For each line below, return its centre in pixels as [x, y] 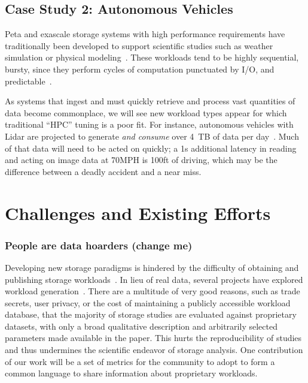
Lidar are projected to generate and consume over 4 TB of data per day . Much [152, 136]
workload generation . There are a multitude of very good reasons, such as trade [153, 291]
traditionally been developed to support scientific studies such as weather [139, 45]
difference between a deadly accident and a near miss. [103, 171]
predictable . [28, 81]
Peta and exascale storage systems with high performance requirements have [145, 34]
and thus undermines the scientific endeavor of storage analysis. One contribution [154, 350]
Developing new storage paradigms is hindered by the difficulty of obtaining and [152, 267]
